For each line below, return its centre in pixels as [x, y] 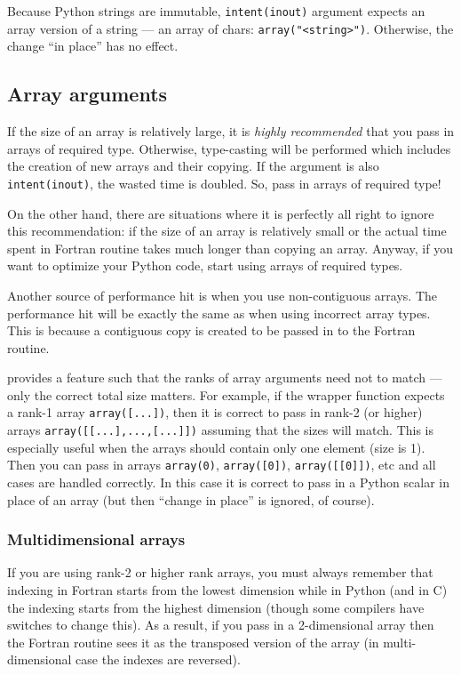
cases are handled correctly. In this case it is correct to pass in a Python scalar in [228, 482]
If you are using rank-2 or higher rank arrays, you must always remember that [220, 572]
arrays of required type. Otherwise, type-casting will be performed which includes [229, 148]
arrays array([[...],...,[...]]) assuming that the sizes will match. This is [220, 430]
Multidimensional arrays [96, 539]
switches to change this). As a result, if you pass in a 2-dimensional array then [221, 625]
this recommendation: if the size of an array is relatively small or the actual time [227, 231]
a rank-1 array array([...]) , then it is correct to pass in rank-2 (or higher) [215, 412]
